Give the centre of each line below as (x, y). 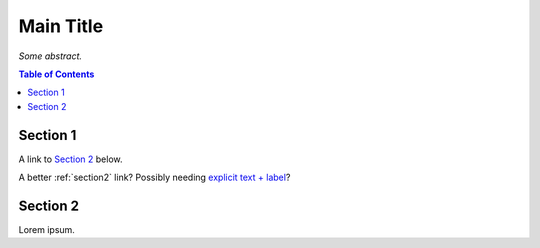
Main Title (61, 26)
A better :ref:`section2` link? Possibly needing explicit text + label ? (154, 177)
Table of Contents (56, 74)
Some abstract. (50, 56)
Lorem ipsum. (46, 229)
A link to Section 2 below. (70, 159)
